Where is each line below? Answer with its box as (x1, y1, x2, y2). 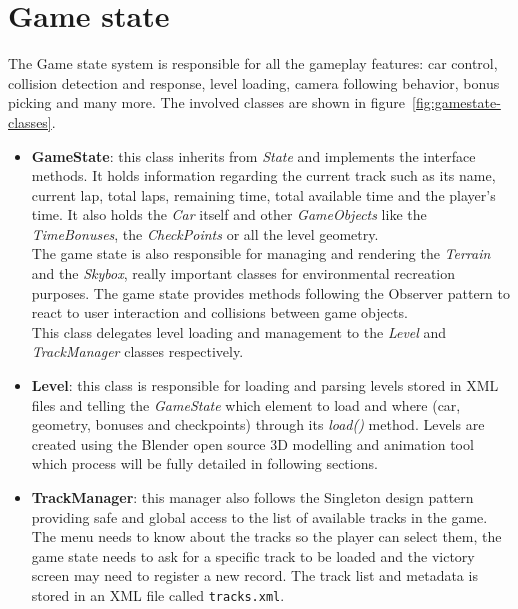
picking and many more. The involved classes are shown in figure (8, 92, 406, 113)
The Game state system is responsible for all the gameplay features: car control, (8, 53, 498, 74)
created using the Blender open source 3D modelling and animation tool (31, 433, 474, 454)
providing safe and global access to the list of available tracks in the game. (31, 506, 488, 527)
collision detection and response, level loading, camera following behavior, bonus (8, 72, 500, 93)
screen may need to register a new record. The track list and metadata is (31, 565, 478, 586)
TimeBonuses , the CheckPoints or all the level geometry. (31, 223, 379, 244)
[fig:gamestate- (412, 92, 501, 113)
